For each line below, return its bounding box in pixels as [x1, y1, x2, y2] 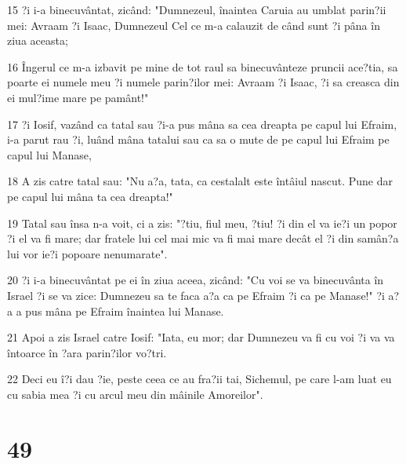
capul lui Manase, [7, 146, 92, 163]
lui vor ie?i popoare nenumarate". [7, 245, 168, 261]
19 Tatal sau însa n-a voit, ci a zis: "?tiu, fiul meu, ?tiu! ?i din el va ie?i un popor [7, 214, 397, 231]
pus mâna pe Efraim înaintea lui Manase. [25, 302, 224, 319]
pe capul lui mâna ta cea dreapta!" [7, 188, 173, 204]
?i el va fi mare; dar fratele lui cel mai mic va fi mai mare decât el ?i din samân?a [7, 230, 399, 247]
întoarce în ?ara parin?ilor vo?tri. [7, 344, 167, 360]
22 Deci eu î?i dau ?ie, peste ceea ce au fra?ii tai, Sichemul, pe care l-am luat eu [7, 371, 392, 387]
